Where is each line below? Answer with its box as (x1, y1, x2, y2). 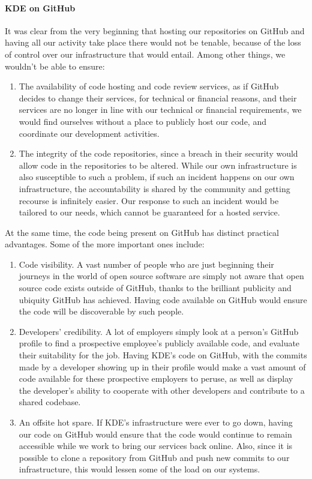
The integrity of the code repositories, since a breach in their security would (19, 147, 298, 160)
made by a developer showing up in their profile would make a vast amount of (19, 360, 306, 373)
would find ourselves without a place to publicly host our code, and (19, 115, 266, 127)
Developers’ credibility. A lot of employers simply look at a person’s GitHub (19, 325, 299, 337)
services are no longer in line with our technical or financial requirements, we (19, 103, 302, 116)
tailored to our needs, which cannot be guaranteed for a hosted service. (19, 206, 280, 218)
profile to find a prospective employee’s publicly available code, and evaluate (19, 337, 300, 349)
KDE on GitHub (5, 1, 76, 14)
